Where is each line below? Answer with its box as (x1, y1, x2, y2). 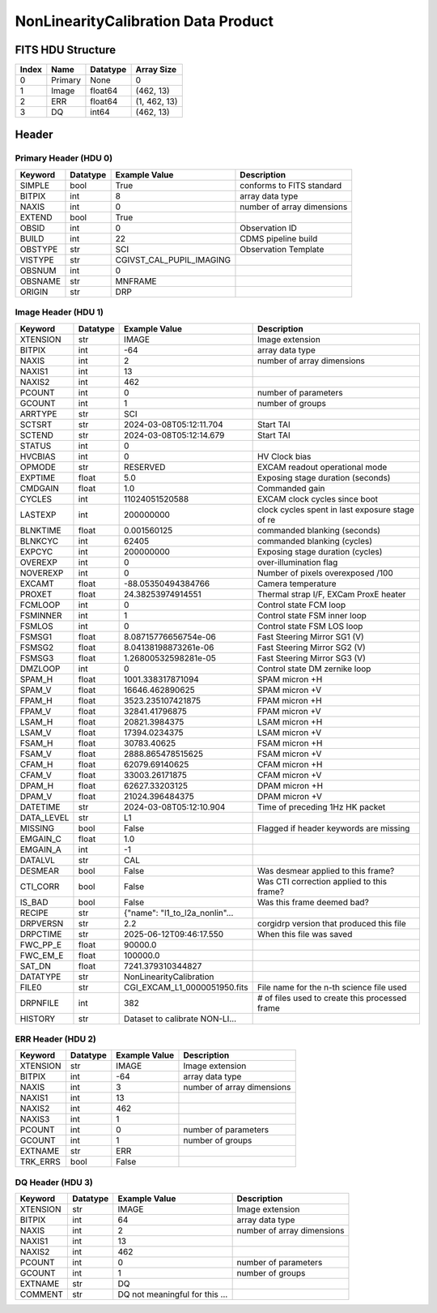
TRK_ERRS (19, 1156, 61, 1167)
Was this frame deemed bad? (257, 896, 370, 908)
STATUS (19, 440, 52, 451)
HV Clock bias (257, 451, 312, 462)
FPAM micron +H (257, 695, 323, 706)
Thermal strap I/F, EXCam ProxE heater (257, 588, 406, 600)
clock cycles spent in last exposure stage (257, 503, 414, 515)
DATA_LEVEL (19, 811, 70, 823)
